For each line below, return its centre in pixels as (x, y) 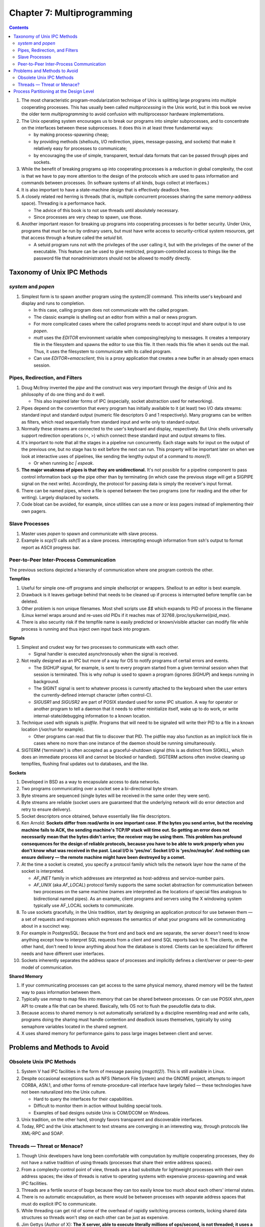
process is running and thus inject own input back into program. (86, 629)
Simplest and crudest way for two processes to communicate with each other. (100, 647)
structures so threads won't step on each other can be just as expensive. (95, 1218)
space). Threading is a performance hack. (64, 203)
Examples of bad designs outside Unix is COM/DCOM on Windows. (102, 1113)
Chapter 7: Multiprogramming (71, 13)
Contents (19, 27)
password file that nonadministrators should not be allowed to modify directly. (112, 258)
